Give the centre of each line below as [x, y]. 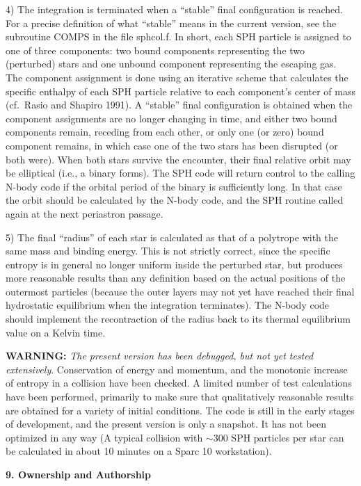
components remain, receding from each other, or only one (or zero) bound [165, 132]
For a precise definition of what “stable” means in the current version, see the [171, 23]
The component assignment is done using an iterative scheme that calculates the [177, 77]
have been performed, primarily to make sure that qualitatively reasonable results [180, 397]
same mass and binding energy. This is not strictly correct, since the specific [168, 251]
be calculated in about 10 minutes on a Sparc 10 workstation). [139, 451]
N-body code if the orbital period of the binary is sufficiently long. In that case [174, 186]
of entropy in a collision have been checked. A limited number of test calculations [179, 383]
